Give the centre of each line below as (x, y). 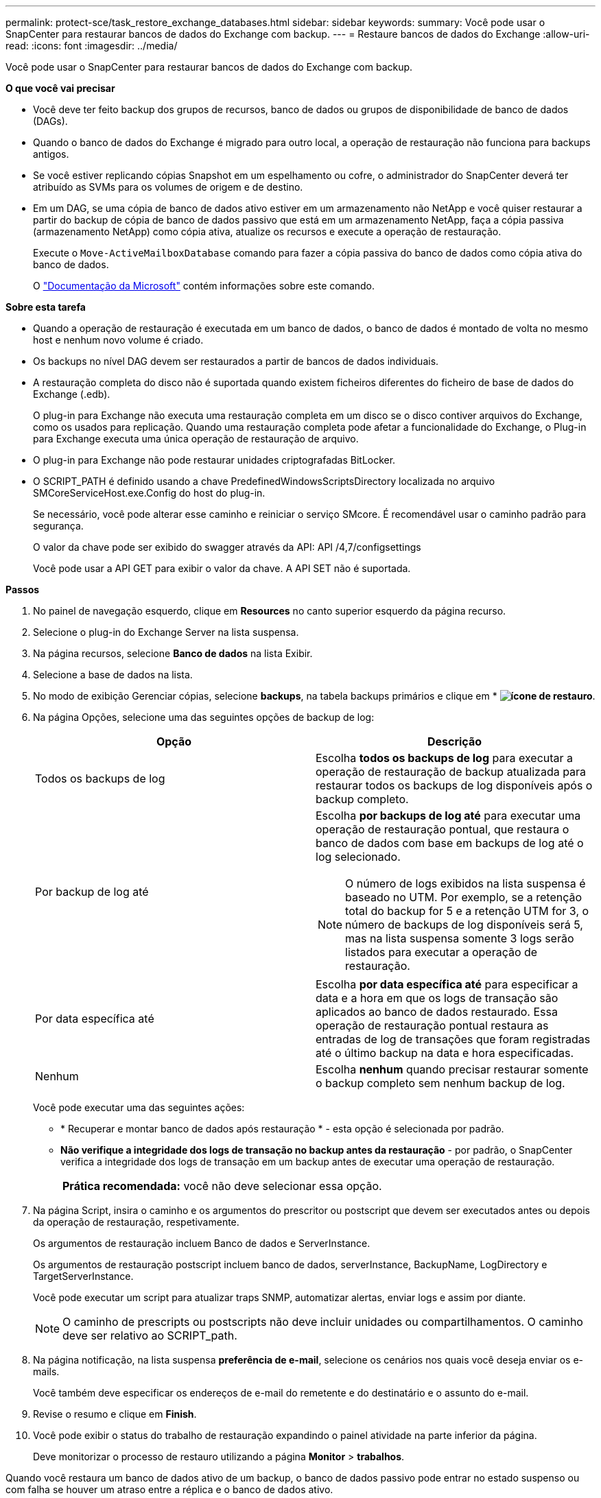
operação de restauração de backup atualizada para (451, 772)
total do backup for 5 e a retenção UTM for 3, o (467, 911)
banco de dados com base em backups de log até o (450, 843)
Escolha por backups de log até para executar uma (448, 816)
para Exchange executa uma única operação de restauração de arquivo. (196, 439)
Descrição (455, 741)
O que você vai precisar (60, 88)
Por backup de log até (92, 892)
